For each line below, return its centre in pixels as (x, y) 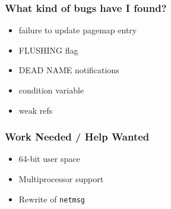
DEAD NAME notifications (69, 70)
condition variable (51, 90)
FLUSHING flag (48, 50)
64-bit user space (49, 159)
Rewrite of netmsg (52, 199)
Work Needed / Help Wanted (77, 137)
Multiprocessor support (61, 179)
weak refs (36, 110)
